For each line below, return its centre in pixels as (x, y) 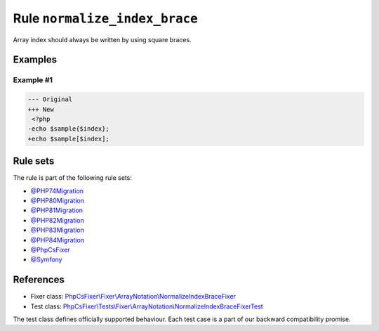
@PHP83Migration (57, 230)
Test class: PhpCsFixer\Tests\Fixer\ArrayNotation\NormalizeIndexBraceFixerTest (147, 306)
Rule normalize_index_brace (105, 18)
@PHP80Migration (57, 200)
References (39, 280)
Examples (35, 60)
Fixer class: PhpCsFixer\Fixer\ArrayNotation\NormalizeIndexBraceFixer (133, 297)
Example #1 (33, 80)
